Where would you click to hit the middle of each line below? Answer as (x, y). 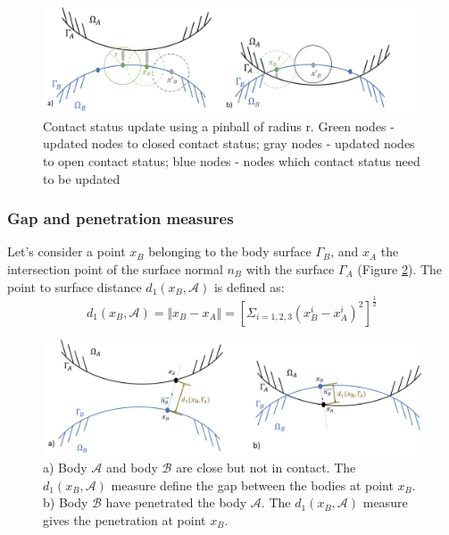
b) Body (66, 502)
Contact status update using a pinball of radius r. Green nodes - (219, 125)
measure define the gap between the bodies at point (252, 485)
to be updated (82, 178)
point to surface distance (75, 286)
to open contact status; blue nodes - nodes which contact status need (232, 161)
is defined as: (249, 286)
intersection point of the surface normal (115, 269)
